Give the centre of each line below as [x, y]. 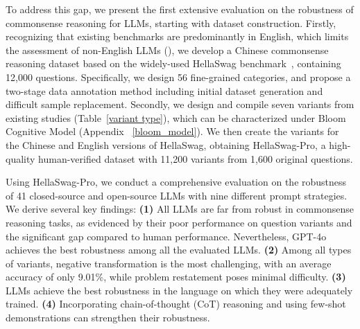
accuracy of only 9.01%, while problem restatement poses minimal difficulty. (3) [176, 277]
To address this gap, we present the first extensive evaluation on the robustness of [180, 9]
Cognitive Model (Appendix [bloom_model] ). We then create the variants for [172, 131]
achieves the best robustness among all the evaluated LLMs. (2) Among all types [179, 250]
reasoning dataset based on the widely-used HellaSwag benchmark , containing [173, 63]
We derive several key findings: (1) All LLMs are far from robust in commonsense [180, 209]
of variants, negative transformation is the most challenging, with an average [169, 263]
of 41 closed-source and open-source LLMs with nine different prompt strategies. [177, 195]
